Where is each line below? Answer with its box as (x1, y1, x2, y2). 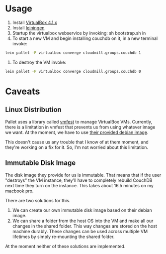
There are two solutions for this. (5, 197, 71, 203)
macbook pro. (5, 188, 34, 194)
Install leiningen (12, 24, 45, 30)
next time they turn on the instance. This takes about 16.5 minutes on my (5, 182, 154, 188)
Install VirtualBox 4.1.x (12, 19, 57, 25)
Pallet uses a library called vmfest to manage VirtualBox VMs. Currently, (5, 119, 153, 125)
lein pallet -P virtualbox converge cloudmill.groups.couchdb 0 (5, 69, 141, 74)
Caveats (5, 86, 40, 97)
